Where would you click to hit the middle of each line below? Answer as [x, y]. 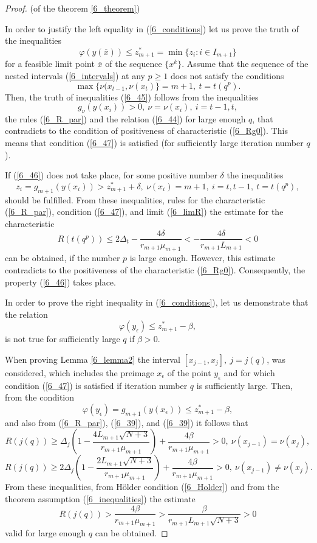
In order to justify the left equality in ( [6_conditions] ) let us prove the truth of [152, 28]
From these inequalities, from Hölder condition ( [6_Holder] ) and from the [142, 487]
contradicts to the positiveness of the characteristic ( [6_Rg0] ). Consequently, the [155, 269]
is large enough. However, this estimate [203, 258]
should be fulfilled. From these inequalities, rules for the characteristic [135, 199]
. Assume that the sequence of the [245, 64]
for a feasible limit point [50, 64]
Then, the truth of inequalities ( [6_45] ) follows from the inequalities [132, 96]
